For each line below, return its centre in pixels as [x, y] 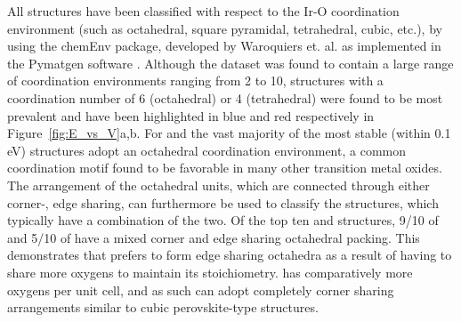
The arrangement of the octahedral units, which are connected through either [218, 185]
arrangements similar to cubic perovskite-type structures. [163, 307]
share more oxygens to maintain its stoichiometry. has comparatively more [210, 272]
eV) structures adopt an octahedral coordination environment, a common [206, 150]
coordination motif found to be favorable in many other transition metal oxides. [225, 168]
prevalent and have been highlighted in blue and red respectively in [191, 115]
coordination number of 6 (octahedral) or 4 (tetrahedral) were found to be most [225, 97]
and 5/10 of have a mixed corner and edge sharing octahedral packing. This [214, 237]
